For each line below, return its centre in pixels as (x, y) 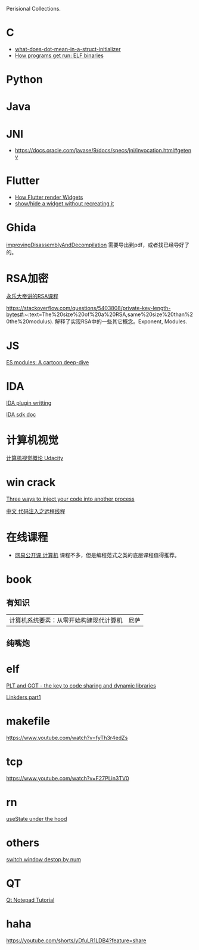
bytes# (15, 314)
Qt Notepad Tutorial (30, 900)
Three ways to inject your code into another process (71, 499)
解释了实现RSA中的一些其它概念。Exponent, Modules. (121, 321)
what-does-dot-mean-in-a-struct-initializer (68, 49)
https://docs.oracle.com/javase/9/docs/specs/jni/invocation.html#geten (103, 151)
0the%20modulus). (30, 321)
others (23, 843)
